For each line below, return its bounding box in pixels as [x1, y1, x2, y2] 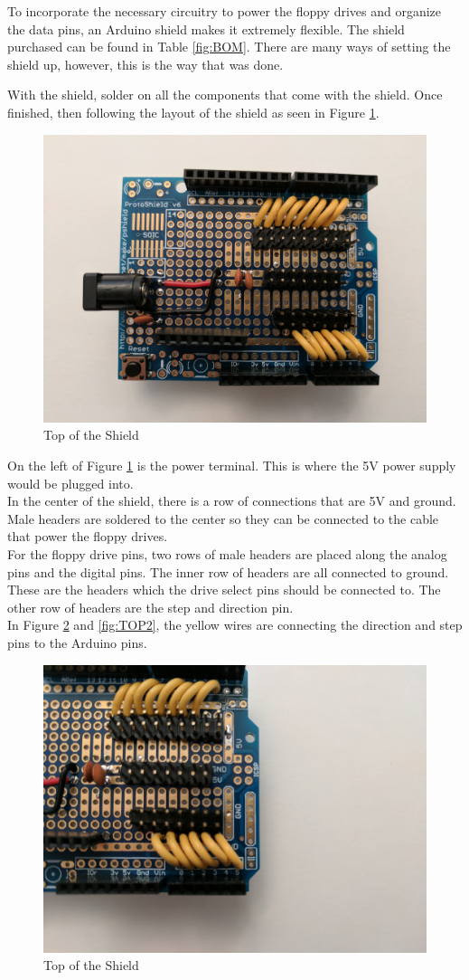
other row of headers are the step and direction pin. [7, 597, 294, 616]
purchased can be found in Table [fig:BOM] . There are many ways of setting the [7, 37, 451, 56]
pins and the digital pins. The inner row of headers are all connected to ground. [7, 562, 449, 581]
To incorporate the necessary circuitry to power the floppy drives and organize [7, 2, 442, 20]
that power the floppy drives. [7, 527, 168, 546]
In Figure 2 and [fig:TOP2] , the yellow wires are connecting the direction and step [7, 615, 463, 634]
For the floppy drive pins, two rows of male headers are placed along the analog [7, 545, 447, 564]
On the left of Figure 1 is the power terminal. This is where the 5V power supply [7, 456, 456, 475]
